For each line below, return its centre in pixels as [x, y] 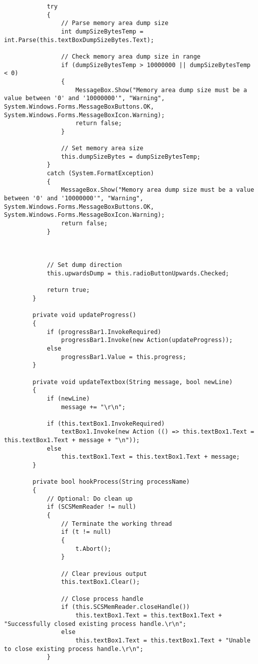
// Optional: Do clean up [90, 499]
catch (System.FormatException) [100, 174]
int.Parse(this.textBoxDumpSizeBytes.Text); [79, 40]
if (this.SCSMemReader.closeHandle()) [126, 607]
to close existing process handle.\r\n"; [74, 649]
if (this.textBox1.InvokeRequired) [106, 423]
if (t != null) [86, 532]
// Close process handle [102, 599]
